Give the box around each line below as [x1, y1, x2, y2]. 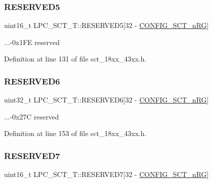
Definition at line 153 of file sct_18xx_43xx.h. [4, 128, 147, 138]
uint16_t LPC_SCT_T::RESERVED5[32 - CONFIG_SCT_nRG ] [4, 20, 209, 30]
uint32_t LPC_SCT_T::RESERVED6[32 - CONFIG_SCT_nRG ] [4, 94, 209, 105]
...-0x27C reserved [4, 111, 59, 121]
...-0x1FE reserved [4, 36, 60, 47]
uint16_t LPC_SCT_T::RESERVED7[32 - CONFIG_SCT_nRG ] [4, 169, 209, 179]
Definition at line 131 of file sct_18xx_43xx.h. [4, 53, 147, 64]
